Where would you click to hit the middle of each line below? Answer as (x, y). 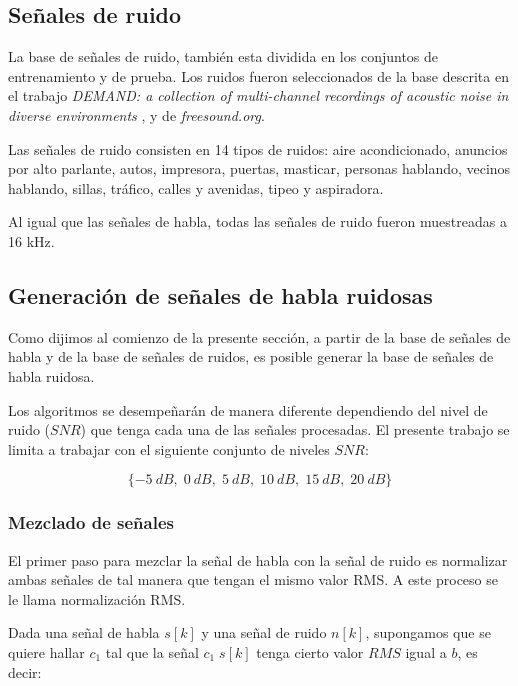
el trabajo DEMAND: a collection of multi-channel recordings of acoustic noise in (258, 95)
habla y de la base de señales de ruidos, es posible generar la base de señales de (251, 356)
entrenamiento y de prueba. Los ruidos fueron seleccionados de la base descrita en (258, 75)
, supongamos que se (428, 632)
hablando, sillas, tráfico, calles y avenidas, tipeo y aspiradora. (196, 187)
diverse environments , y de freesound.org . (136, 114)
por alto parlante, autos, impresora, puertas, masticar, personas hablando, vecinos (259, 168)
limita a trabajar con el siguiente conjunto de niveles (169, 448)
